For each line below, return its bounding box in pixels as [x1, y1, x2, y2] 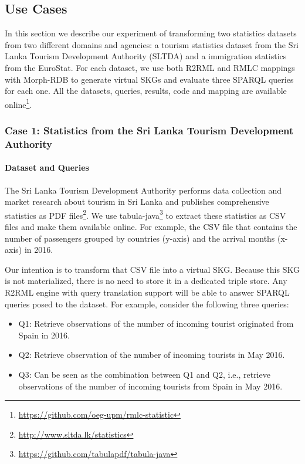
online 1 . [5, 96, 32, 110]
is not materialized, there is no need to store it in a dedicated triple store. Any [5, 275, 287, 287]
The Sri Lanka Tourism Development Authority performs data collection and [5, 184, 282, 196]
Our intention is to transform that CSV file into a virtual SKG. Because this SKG [5, 263, 300, 275]
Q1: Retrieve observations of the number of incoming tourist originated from [18, 317, 294, 330]
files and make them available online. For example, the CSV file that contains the [5, 221, 297, 233]
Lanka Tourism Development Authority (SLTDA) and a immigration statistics [5, 50, 287, 62]
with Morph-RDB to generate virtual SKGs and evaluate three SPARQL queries [5, 73, 294, 85]
